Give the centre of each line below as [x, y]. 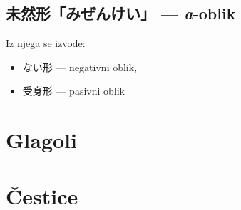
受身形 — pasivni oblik [74, 91]
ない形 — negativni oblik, [80, 67]
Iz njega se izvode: [46, 43]
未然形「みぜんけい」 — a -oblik [121, 13]
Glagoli [41, 140]
